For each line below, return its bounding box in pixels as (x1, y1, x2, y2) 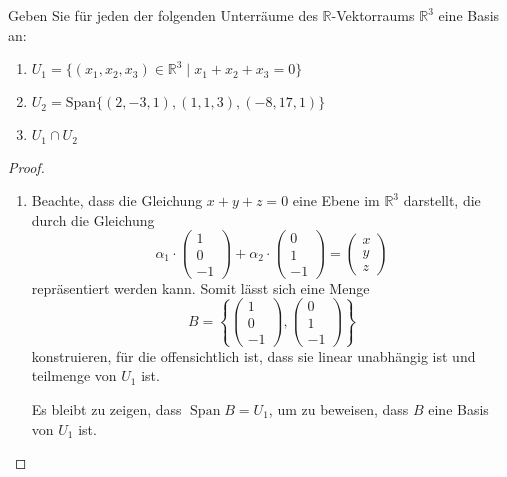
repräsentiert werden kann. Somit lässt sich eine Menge (31, 277, 370, 298)
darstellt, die (403, 190, 481, 211)
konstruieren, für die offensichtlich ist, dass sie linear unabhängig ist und (31, 345, 476, 366)
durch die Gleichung (31, 209, 155, 230)
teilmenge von (31, 365, 117, 386)
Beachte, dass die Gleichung (31, 190, 203, 211)
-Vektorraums (331, 5, 415, 25)
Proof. (8, 156, 45, 177)
